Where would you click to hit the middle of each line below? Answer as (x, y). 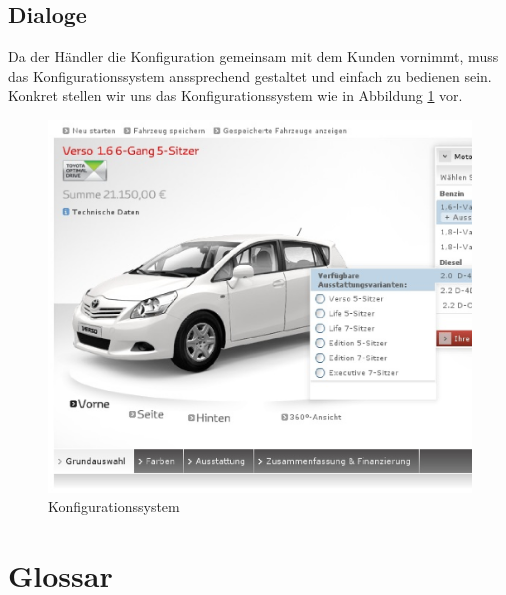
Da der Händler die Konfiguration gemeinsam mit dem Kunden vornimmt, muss (253, 56)
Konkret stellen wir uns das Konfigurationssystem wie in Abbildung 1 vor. (235, 95)
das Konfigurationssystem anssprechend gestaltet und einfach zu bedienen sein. (250, 75)
